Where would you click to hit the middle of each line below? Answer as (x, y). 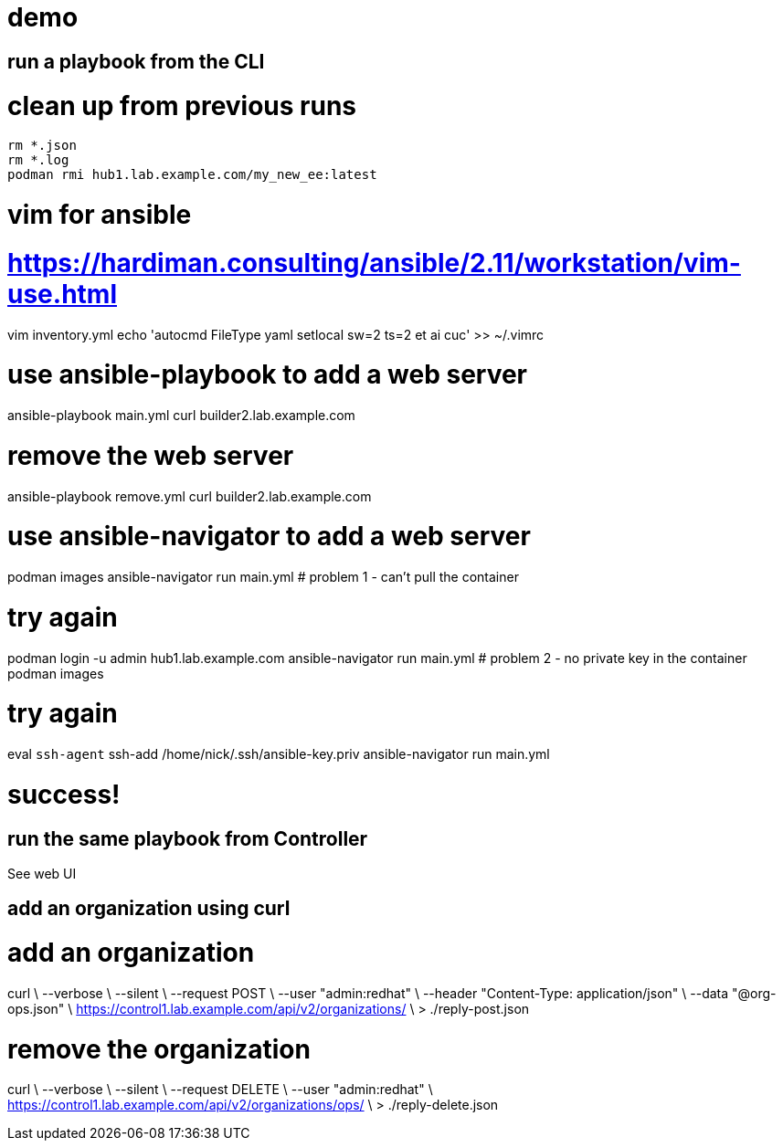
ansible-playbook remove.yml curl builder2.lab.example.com (190, 496)
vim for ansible (100, 215)
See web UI (42, 873)
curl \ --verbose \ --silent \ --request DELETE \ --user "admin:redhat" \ (220, 1090)
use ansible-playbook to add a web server (268, 375)
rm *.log (38, 160)
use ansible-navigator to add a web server (269, 537)
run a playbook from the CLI (136, 61)
